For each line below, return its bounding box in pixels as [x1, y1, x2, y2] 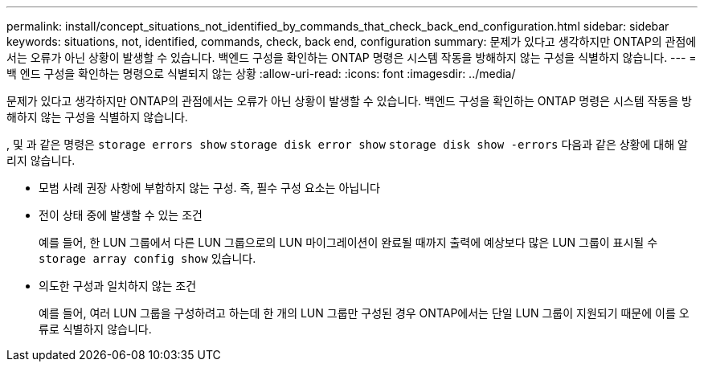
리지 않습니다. [6, 153, 76, 167]
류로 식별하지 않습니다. [39, 322, 152, 336]
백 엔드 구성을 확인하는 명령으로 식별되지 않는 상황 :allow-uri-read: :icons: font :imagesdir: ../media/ [6, 67, 516, 80]
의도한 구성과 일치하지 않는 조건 [39, 279, 197, 292]
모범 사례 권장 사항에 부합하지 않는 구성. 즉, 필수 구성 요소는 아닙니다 [39, 181, 380, 194]
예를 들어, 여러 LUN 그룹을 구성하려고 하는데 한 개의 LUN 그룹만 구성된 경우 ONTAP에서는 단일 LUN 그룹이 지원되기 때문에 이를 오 [39, 306, 690, 320]
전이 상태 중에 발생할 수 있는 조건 [39, 208, 203, 222]
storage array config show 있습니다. [39, 251, 256, 265]
